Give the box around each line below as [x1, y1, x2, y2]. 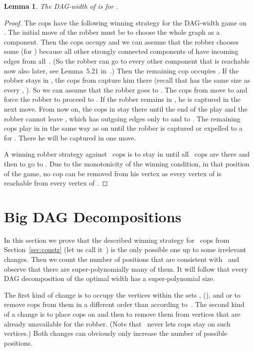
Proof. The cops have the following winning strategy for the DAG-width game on [4, 17, 247, 27]
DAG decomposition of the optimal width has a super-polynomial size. [4, 273, 215, 283]
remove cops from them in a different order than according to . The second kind [4, 299, 245, 309]
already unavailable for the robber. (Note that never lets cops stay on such [4, 318, 231, 328]
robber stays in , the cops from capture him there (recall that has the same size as [4, 75, 250, 85]
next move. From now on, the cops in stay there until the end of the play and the [4, 103, 248, 114]
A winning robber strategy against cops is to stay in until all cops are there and [4, 149, 250, 159]
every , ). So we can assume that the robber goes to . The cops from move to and [4, 84, 248, 94]
